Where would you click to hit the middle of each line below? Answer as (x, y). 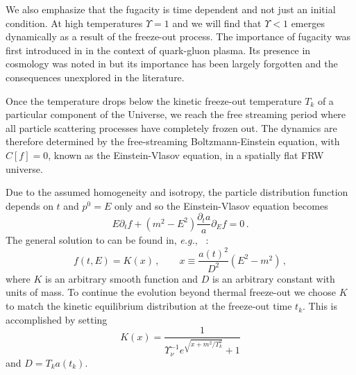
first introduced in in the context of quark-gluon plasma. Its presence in (158, 50)
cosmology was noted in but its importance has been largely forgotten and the (172, 64)
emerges (308, 23)
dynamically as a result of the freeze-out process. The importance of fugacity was (178, 36)
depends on (29, 205)
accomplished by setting (57, 319)
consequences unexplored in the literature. (95, 77)
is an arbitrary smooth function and (122, 278)
